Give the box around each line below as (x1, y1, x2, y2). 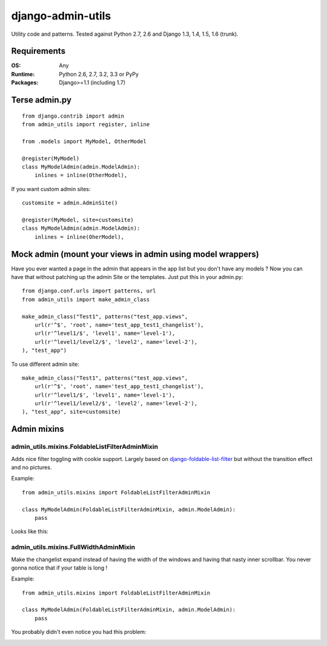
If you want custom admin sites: (11, 185, 91, 192)
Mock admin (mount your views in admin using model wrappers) (11, 249, 260, 259)
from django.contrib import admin (22, 112, 124, 119)
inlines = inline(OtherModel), (34, 172, 128, 179)
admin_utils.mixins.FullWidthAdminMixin (11, 543, 136, 551)
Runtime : (11, 70, 35, 78)
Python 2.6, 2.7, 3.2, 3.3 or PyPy (59, 70, 139, 78)
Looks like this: (11, 528, 48, 535)
